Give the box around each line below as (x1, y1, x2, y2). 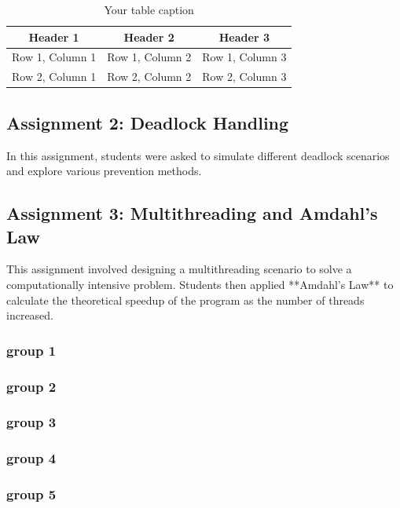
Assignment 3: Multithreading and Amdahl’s (6, 201, 378, 225)
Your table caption (104, 2, 194, 17)
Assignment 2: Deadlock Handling (6, 110, 289, 134)
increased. (6, 307, 54, 323)
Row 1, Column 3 (202, 49, 287, 65)
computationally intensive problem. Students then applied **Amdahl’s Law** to (6, 276, 394, 292)
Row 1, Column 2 (107, 49, 192, 65)
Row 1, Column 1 (12, 49, 97, 65)
